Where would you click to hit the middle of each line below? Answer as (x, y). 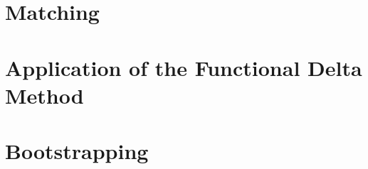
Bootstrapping (77, 151)
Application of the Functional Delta (184, 67)
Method (44, 95)
